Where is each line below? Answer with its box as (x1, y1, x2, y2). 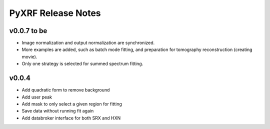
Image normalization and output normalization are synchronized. (21, 40, 155, 46)
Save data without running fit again (21, 108, 94, 114)
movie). (21, 53, 37, 59)
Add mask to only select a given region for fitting (21, 100, 122, 107)
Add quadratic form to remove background (21, 87, 110, 93)
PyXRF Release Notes (9, 7, 101, 18)
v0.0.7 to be (9, 26, 47, 35)
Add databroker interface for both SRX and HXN (21, 115, 121, 121)
